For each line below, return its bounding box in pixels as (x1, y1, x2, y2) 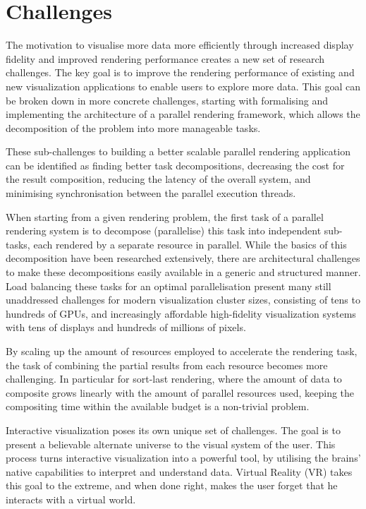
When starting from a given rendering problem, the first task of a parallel (6, 209, 324, 224)
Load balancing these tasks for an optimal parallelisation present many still (6, 278, 331, 293)
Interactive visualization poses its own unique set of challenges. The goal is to (6, 422, 341, 437)
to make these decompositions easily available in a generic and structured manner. (6, 265, 361, 280)
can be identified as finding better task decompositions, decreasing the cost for (6, 157, 345, 172)
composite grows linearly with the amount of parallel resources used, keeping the (6, 385, 355, 400)
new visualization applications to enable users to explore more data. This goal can (6, 78, 360, 93)
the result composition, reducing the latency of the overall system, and (6, 172, 311, 186)
